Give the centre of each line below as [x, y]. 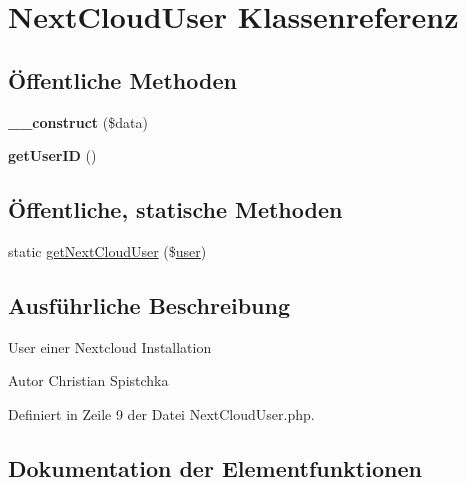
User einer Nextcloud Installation [110, 346]
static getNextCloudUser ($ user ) [107, 250]
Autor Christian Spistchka [88, 380]
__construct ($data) [78, 121]
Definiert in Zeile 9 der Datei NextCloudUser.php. [161, 413]
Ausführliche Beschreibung [149, 304]
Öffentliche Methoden [122, 79]
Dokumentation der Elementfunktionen [215, 467]
